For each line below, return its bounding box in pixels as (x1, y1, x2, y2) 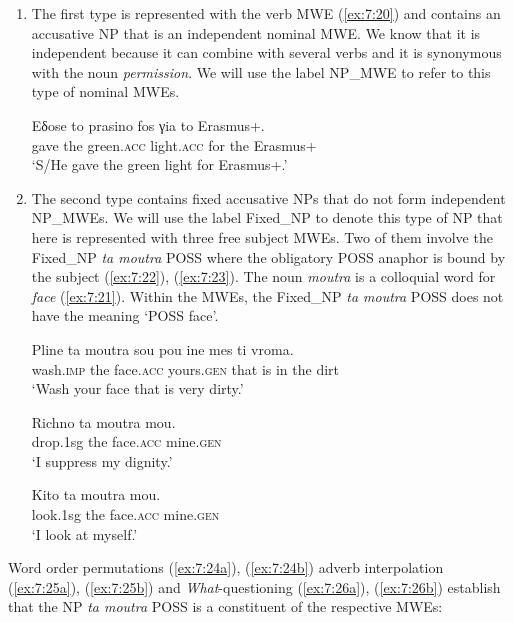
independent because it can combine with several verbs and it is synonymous (31, 42, 502, 63)
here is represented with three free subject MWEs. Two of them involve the (31, 226, 493, 247)
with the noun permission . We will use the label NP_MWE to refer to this (31, 61, 491, 82)
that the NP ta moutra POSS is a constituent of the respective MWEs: (8, 596, 443, 617)
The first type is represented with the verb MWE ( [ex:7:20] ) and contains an (31, 3, 501, 23)
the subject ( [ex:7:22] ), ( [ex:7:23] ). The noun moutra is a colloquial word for (31, 266, 496, 287)
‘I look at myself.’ (31, 523, 138, 544)
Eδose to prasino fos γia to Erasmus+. (31, 114, 265, 135)
